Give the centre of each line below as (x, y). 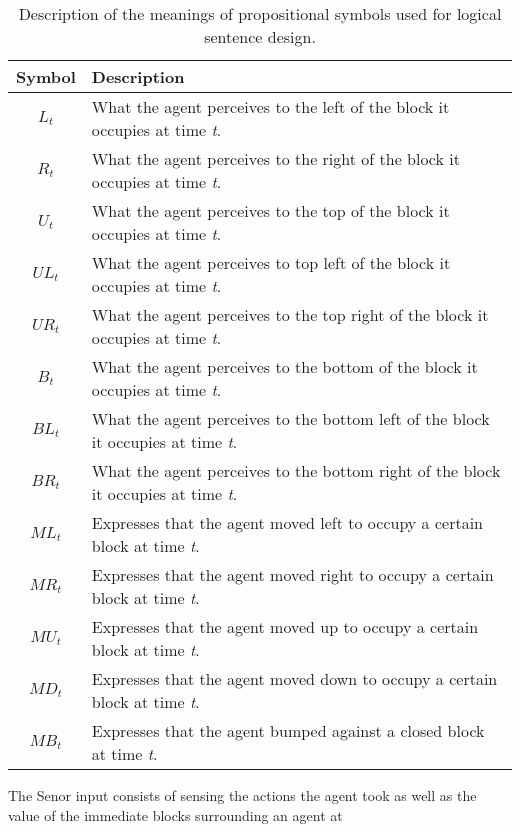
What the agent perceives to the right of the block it (275, 158)
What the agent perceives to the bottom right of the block (296, 470)
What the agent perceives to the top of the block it (270, 210)
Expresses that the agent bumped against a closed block (288, 730)
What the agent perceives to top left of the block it (271, 262)
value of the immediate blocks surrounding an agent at (175, 814)
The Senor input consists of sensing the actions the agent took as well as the (242, 795)
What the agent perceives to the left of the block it (270, 106)
